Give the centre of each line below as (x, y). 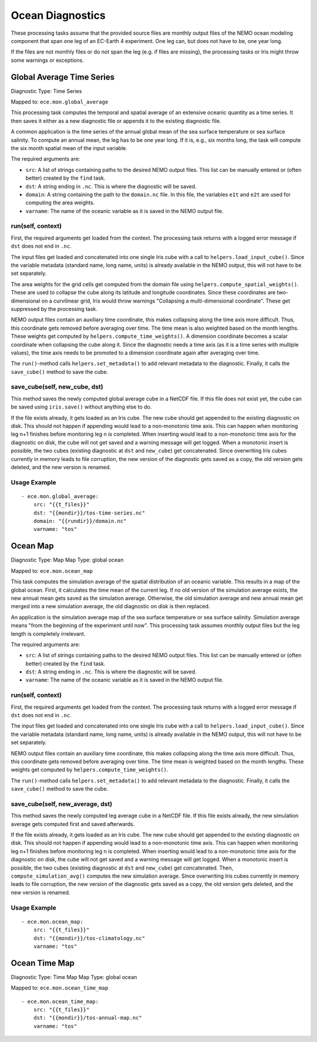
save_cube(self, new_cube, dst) (57, 387)
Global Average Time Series (63, 77)
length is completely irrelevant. (48, 633)
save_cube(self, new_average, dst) (62, 804)
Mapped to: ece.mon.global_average (60, 102)
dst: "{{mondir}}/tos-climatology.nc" (89, 938)
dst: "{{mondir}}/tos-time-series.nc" (89, 513)
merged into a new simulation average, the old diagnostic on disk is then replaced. (110, 606)
